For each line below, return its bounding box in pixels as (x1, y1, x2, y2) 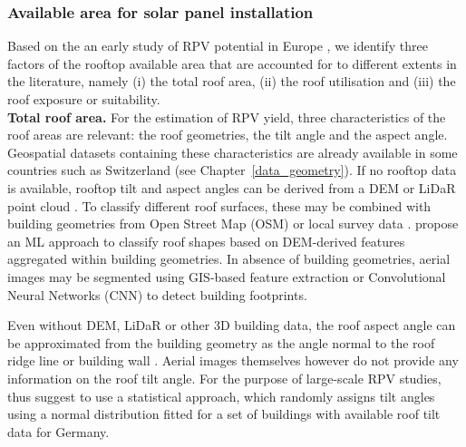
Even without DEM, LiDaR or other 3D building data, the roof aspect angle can (7, 316, 456, 335)
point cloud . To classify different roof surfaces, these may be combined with (7, 196, 432, 215)
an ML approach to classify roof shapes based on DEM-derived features (7, 231, 405, 250)
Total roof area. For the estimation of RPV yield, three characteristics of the (7, 107, 446, 126)
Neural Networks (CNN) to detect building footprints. (7, 285, 307, 304)
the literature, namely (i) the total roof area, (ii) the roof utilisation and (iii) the (7, 72, 456, 91)
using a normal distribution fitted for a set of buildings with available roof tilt (7, 404, 441, 423)
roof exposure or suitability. (7, 90, 160, 108)
